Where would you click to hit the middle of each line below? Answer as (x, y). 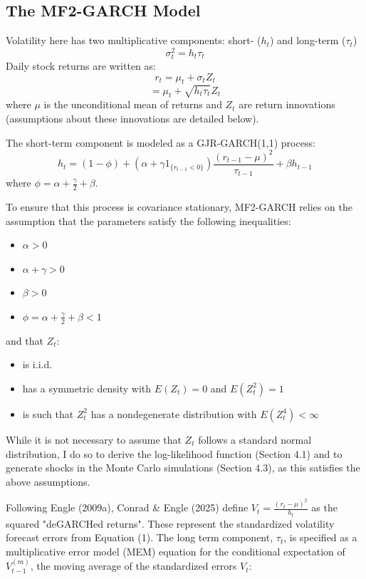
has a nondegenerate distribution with (174, 413)
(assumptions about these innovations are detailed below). (132, 118)
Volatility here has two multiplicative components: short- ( (134, 40)
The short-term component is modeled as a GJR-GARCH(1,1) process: (161, 142)
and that (25, 340)
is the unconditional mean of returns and (133, 104)
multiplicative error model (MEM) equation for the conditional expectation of (176, 551)
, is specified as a (320, 537)
